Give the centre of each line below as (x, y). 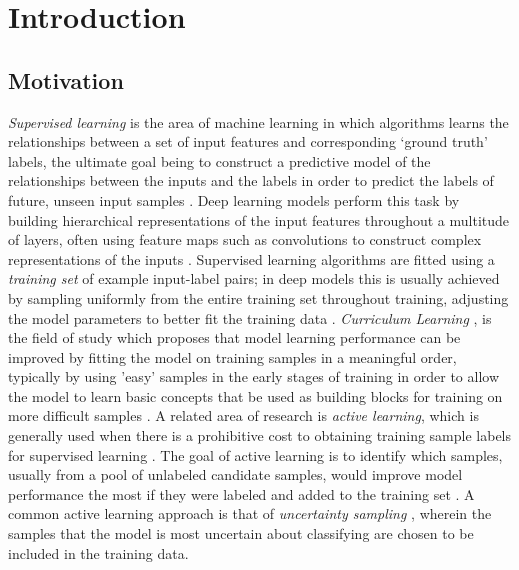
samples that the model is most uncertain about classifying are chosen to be (241, 533)
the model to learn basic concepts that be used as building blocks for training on (255, 395)
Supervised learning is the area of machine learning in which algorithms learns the (258, 121)
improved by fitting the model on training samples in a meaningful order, (232, 356)
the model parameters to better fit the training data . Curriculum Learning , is (250, 317)
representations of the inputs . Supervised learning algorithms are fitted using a (251, 258)
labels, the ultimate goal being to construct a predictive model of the (219, 160)
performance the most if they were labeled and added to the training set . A (241, 493)
